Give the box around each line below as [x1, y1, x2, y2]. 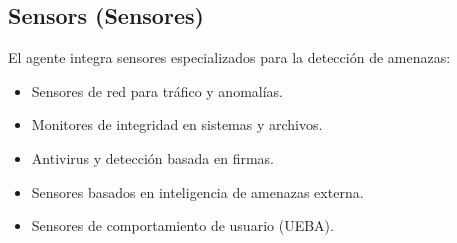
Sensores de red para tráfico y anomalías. [31, 80, 284, 101]
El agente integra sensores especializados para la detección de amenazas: [8, 47, 451, 68]
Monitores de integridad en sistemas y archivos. [31, 114, 323, 135]
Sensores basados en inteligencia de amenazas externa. [31, 181, 364, 202]
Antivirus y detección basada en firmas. [31, 147, 274, 168]
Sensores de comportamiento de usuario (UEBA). [31, 215, 334, 236]
